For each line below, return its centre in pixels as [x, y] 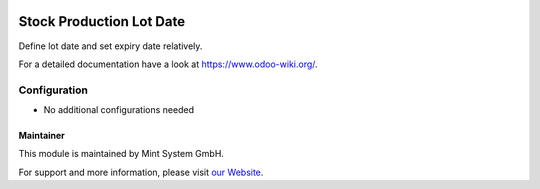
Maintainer [41, 136]
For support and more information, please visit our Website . [141, 172]
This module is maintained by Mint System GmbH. [121, 154]
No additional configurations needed [119, 110]
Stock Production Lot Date [101, 21]
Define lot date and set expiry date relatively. [110, 46]
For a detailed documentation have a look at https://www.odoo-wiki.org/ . [168, 64]
